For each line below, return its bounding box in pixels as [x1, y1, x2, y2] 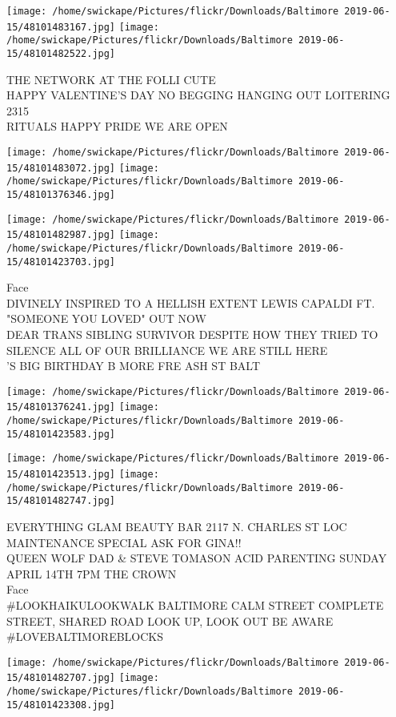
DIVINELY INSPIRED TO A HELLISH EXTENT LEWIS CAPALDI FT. [6, 294, 375, 311]
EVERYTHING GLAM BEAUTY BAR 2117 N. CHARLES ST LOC [6, 518, 347, 535]
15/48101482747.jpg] [6, 495, 116, 507]
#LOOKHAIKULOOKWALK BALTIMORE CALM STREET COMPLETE [6, 597, 384, 614]
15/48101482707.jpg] [6, 672, 116, 684]
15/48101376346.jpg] [6, 188, 116, 200]
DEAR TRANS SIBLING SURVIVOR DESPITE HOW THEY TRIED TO [6, 326, 378, 343]
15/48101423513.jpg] [6, 469, 116, 481]
